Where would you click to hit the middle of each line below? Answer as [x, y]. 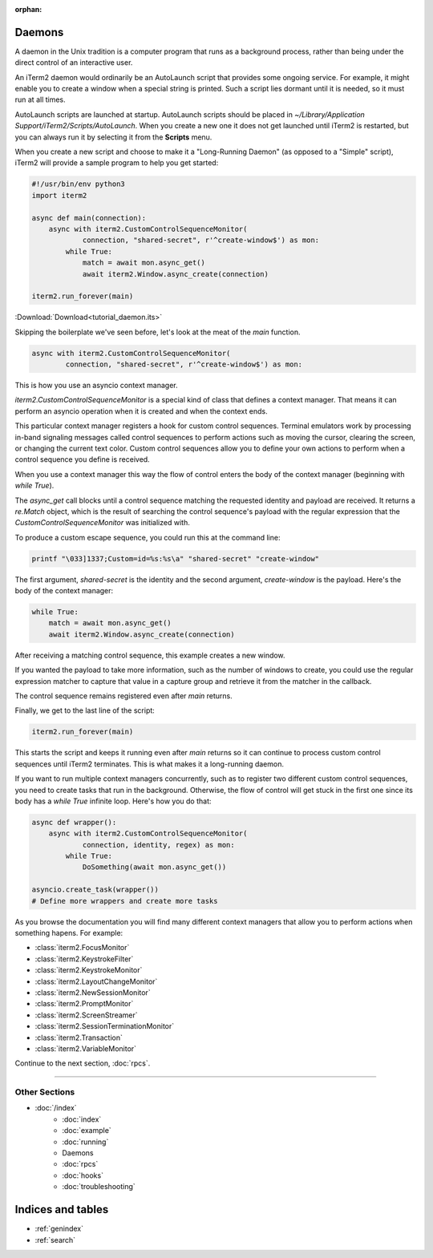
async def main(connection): [89, 218]
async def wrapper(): [74, 822]
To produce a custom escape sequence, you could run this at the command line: [148, 537]
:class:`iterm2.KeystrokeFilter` [84, 959]
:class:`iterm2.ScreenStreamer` [86, 1015]
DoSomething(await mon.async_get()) [154, 867]
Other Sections [45, 1092]
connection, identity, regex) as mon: [159, 845]
